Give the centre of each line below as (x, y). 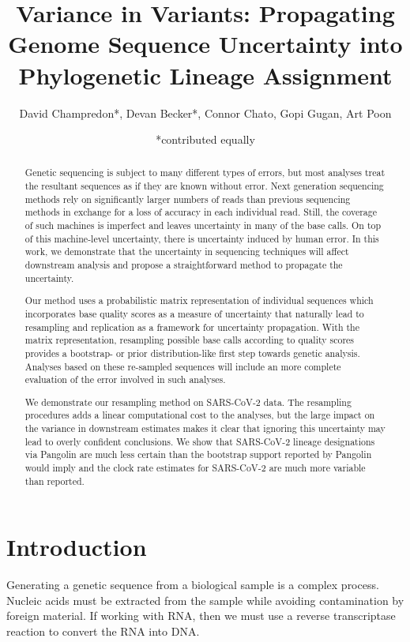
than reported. (55, 481)
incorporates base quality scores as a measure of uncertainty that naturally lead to (194, 313)
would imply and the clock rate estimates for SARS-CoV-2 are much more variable (195, 468)
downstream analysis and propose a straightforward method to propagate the (184, 265)
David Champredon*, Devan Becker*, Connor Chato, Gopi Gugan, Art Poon (205, 113)
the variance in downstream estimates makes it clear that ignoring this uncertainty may (205, 428)
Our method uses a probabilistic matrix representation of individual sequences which (199, 300)
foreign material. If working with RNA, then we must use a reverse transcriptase (201, 616)
